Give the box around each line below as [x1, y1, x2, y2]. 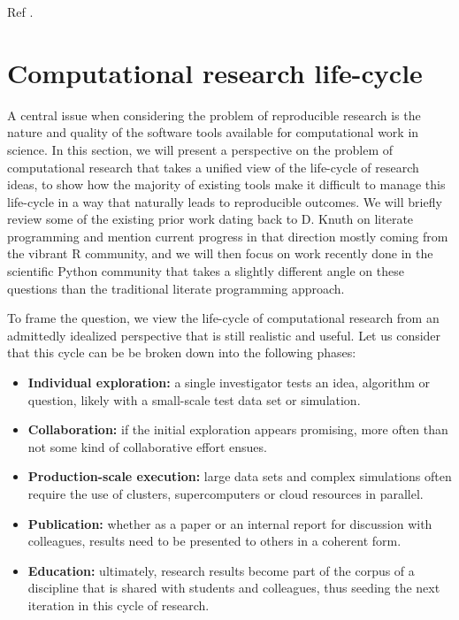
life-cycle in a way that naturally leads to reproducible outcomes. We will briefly [7, 192, 442, 210]
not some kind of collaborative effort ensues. [27, 437, 267, 455]
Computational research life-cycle [7, 54, 423, 90]
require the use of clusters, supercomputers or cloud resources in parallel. [27, 485, 424, 502]
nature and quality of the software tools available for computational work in [7, 123, 419, 142]
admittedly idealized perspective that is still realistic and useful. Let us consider [7, 325, 441, 344]
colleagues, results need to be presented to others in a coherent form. [27, 532, 402, 550]
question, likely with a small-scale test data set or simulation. [27, 390, 361, 409]
